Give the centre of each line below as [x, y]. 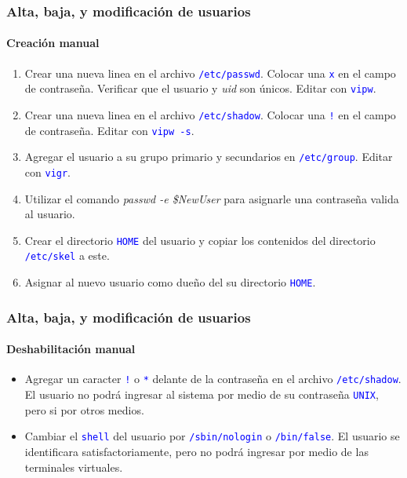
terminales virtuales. [74, 467]
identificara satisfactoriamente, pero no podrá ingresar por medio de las [196, 451]
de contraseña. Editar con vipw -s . [109, 130]
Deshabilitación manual [71, 349]
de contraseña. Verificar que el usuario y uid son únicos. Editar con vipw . [200, 88]
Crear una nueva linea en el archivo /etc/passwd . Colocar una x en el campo [210, 73]
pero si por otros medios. [84, 409]
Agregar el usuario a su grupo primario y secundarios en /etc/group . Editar [209, 157]
